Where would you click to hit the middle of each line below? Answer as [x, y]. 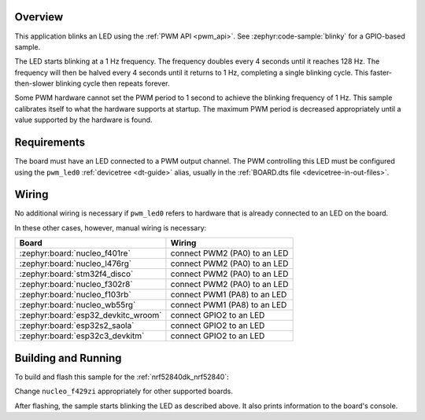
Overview [39, 17]
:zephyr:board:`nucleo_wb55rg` [78, 305]
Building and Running [68, 358]
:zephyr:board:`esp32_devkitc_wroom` [91, 315]
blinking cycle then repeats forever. [113, 83]
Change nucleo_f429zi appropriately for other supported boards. [124, 391]
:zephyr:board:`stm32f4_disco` [76, 274]
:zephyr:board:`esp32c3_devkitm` [82, 336]
